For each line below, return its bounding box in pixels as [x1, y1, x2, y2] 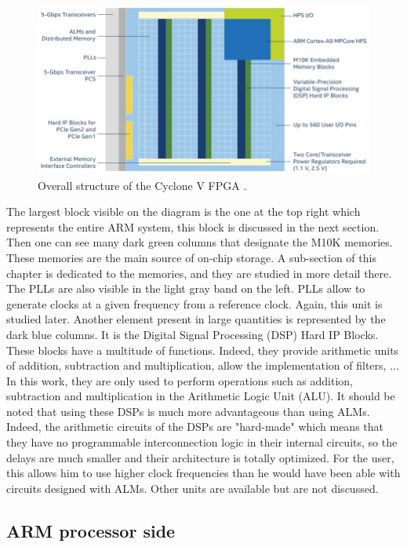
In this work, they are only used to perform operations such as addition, [6, 372, 353, 388]
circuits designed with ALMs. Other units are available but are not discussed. [6, 480, 379, 496]
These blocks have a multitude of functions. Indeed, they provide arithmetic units [6, 341, 399, 358]
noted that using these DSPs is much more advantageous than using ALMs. [6, 403, 370, 419]
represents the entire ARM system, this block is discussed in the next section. [6, 218, 380, 235]
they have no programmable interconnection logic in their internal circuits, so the [6, 434, 398, 450]
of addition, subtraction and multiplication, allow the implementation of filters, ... [6, 357, 399, 374]
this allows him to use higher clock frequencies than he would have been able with [6, 465, 401, 481]
